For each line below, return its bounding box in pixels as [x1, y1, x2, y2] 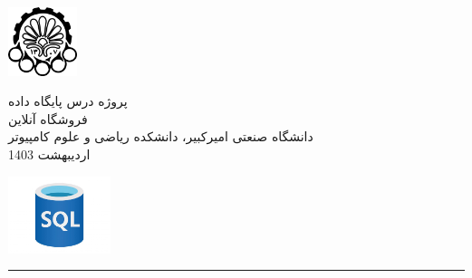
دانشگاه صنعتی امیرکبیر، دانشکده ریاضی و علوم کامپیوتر [8, 127, 313, 146]
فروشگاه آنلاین [8, 109, 88, 128]
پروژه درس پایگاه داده [8, 91, 128, 110]
